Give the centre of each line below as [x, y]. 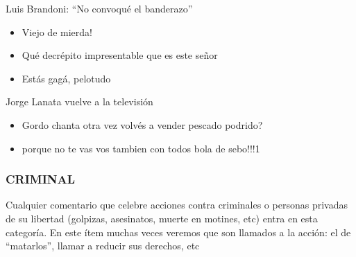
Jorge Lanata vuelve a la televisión [79, 101]
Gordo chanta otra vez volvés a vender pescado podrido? [142, 124]
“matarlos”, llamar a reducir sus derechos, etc [103, 246]
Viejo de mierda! [57, 32]
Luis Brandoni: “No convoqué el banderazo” [99, 8]
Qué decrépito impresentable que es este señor [120, 55]
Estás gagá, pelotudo [66, 78]
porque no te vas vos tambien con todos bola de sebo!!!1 [141, 148]
